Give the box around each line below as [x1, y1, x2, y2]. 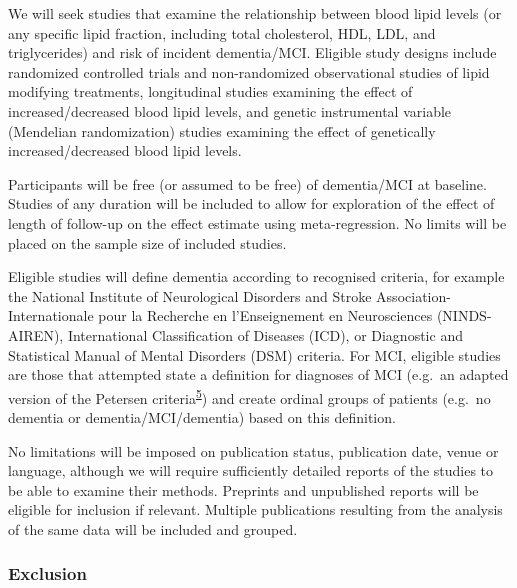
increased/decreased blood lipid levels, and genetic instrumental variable [8, 100, 452, 121]
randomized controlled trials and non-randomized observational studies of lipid [8, 61, 490, 82]
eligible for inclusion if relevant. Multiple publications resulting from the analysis [8, 499, 503, 520]
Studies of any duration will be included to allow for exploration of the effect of [8, 193, 495, 214]
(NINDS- [436, 305, 492, 326]
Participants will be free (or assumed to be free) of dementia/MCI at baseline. [8, 173, 487, 194]
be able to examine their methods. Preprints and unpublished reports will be [8, 479, 479, 500]
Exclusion [8, 561, 87, 586]
